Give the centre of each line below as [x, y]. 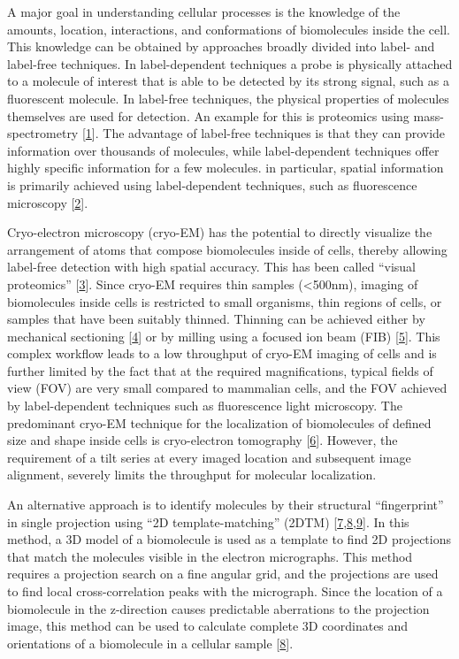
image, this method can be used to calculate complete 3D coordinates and [208, 626]
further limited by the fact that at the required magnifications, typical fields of [220, 370]
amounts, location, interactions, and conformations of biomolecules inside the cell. [229, 29]
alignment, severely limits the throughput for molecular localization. [192, 475]
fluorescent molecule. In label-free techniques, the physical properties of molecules [228, 98]
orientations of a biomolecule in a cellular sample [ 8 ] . [150, 643]
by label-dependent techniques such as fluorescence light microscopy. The [205, 406]
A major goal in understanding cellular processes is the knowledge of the [204, 11]
